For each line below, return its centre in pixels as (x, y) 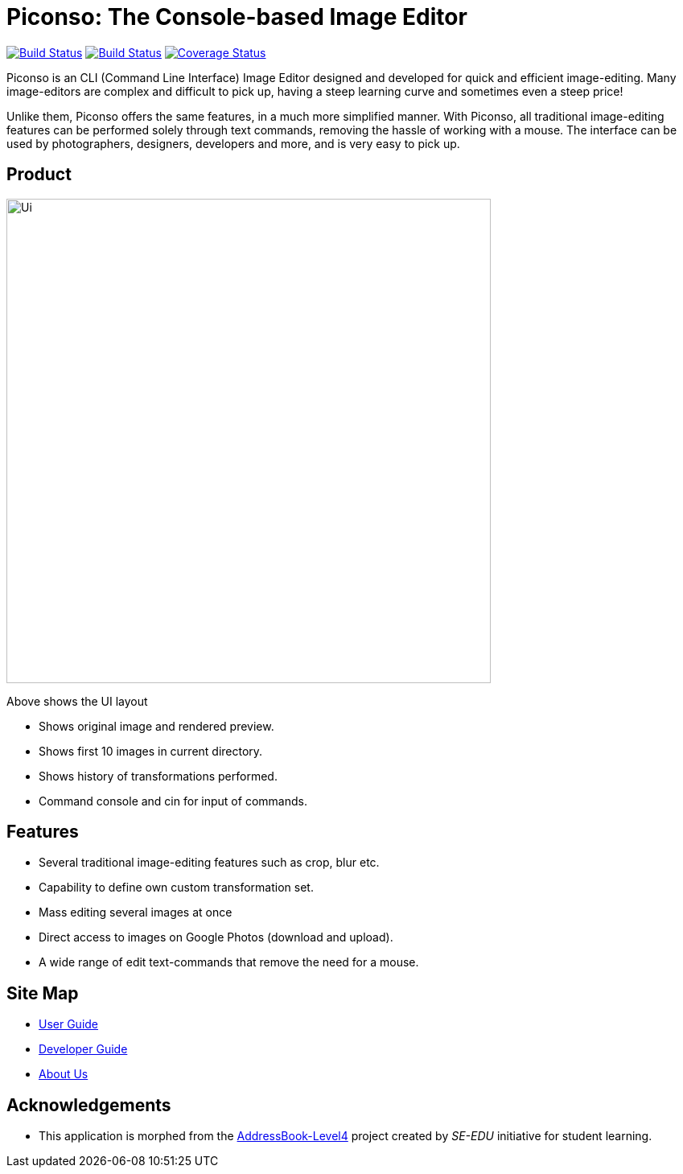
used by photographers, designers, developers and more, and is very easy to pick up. (233, 143)
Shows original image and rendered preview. (156, 726)
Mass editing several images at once (136, 912)
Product (39, 175)
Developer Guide (83, 1049)
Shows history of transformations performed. (158, 776)
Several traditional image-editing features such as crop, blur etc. (209, 863)
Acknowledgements (89, 1105)
